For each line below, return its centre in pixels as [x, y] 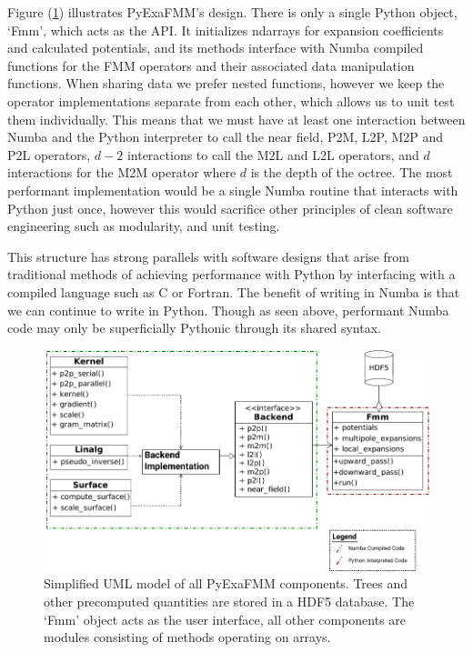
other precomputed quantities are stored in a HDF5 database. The [229, 601]
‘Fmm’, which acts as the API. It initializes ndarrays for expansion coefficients [226, 30]
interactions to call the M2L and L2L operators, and [273, 154]
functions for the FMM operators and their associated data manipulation [211, 65]
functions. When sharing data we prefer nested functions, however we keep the [226, 83]
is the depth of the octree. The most [352, 172]
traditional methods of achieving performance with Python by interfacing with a [231, 274]
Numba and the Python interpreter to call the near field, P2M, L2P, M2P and [226, 137]
